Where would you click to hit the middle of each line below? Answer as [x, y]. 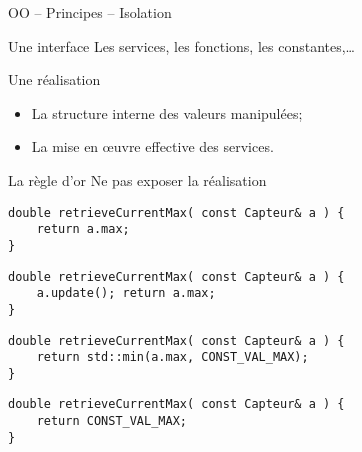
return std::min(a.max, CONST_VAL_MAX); [172, 357]
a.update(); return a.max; [126, 293]
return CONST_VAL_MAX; [111, 421]
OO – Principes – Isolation [90, 12]
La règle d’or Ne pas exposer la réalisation [137, 179]
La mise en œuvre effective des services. [152, 146]
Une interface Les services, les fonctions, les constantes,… [181, 45]
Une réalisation [54, 79]
